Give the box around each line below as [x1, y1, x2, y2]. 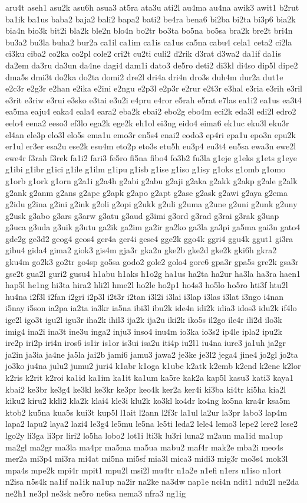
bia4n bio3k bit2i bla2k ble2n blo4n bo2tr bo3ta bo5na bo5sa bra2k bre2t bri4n [5, 24, 293, 37]
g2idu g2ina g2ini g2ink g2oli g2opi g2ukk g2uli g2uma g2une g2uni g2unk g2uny [5, 198, 298, 210]
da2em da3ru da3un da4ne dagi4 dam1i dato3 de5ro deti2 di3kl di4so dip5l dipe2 [5, 58, 298, 71]
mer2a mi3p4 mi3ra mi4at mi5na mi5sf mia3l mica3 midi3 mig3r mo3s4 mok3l [5, 452, 288, 465]
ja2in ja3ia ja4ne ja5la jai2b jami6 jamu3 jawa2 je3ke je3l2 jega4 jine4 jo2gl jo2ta [5, 348, 298, 360]
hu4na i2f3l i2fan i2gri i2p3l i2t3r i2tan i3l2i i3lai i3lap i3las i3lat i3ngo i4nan [5, 290, 283, 302]
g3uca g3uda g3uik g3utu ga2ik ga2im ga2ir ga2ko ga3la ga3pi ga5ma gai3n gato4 [5, 221, 301, 233]
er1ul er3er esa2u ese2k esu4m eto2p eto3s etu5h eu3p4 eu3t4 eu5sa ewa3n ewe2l [5, 140, 296, 152]
